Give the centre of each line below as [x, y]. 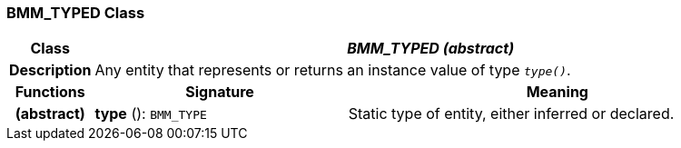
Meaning [557, 92]
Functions [50, 92]
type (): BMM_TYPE [151, 114]
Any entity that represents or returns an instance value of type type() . [333, 70]
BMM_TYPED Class [76, 13]
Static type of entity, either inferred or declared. [511, 114]
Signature [220, 92]
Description [50, 70]
